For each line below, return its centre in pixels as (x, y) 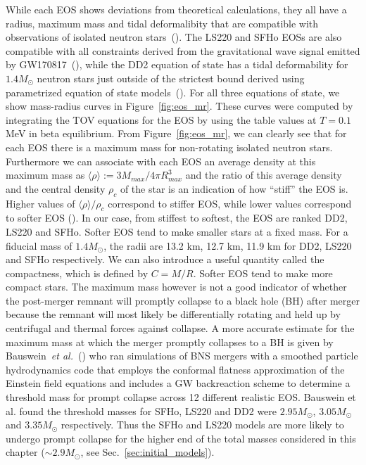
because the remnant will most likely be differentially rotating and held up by (173, 314)
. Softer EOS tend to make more (263, 273)
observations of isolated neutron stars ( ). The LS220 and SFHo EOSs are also (174, 37)
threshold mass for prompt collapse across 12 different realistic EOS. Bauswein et (181, 397)
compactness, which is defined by (77, 273)
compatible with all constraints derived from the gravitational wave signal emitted (183, 50)
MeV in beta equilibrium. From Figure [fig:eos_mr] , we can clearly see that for (176, 133)
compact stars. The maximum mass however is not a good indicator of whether (176, 287)
